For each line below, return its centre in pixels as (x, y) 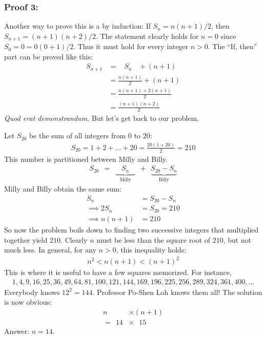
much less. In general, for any (50, 250)
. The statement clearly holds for (147, 36)
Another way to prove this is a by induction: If (78, 26)
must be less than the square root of (154, 239)
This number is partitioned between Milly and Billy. (86, 159)
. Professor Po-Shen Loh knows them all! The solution (177, 292)
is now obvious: (28, 302)
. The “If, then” (232, 46)
